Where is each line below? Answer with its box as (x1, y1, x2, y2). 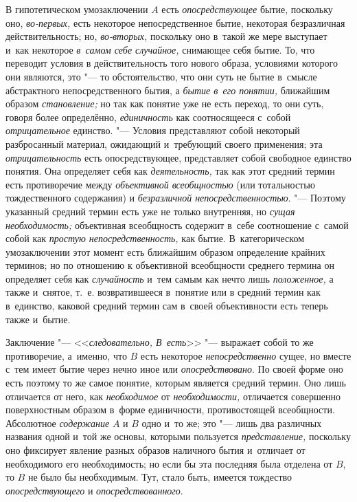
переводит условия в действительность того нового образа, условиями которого (5, 56, 338, 70)
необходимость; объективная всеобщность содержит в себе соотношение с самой (5, 217, 349, 232)
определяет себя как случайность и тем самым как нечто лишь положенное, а (5, 271, 334, 285)
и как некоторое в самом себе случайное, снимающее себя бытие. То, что (5, 42, 315, 56)
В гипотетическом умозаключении (5, 2, 148, 16)
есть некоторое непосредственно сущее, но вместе (140, 348, 352, 362)
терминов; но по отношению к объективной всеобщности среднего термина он (5, 258, 334, 272)
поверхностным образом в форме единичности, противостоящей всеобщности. (5, 402, 335, 417)
